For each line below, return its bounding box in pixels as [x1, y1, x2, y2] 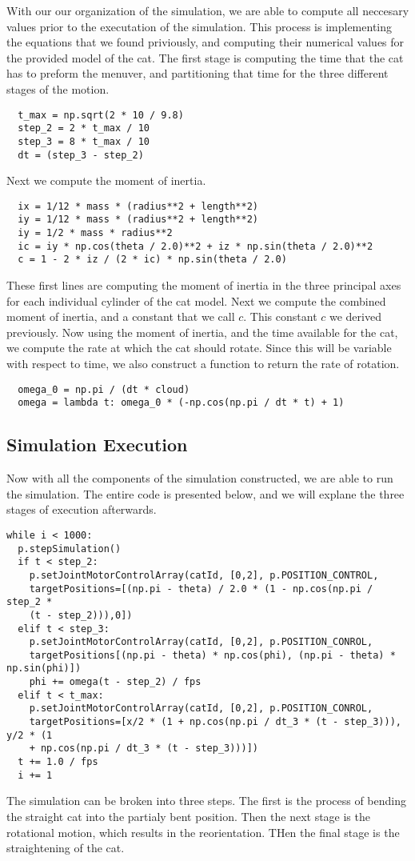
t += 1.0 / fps [18, 756, 98, 768]
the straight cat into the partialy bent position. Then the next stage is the [6, 807, 370, 824]
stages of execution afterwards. [6, 501, 157, 518]
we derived [329, 308, 381, 325]
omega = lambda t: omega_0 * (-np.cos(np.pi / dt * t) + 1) [18, 397, 345, 409]
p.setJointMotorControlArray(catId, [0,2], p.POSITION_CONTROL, [29, 569, 379, 581]
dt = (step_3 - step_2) [18, 149, 144, 161]
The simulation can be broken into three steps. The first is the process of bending [6, 792, 407, 809]
